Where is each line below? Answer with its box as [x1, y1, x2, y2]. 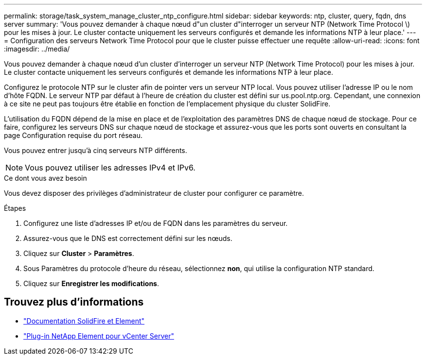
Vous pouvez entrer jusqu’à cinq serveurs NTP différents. [4, 146, 187, 154]
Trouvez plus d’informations [4, 296, 144, 308]
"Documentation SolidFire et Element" [23, 316, 145, 325]
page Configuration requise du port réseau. [4, 131, 143, 139]
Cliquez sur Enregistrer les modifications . [23, 279, 159, 288]
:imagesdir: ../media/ [4, 45, 70, 53]
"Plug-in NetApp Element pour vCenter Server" [23, 331, 174, 340]
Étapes [4, 204, 26, 212]
